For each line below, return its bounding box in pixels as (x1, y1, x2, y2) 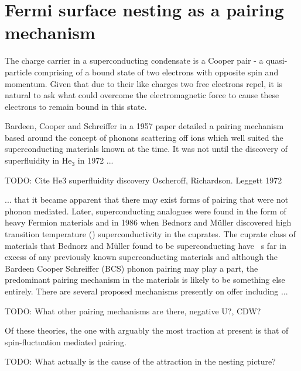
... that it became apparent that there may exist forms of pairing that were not (5, 193, 289, 206)
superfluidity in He (5, 154, 72, 167)
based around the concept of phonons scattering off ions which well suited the (5, 131, 283, 143)
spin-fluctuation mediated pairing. (5, 335, 126, 348)
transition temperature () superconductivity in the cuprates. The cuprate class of (5, 228, 296, 240)
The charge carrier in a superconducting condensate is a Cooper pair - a (5, 54, 264, 67)
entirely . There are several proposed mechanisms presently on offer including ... (5, 285, 288, 297)
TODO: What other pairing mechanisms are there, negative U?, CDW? (5, 304, 261, 317)
